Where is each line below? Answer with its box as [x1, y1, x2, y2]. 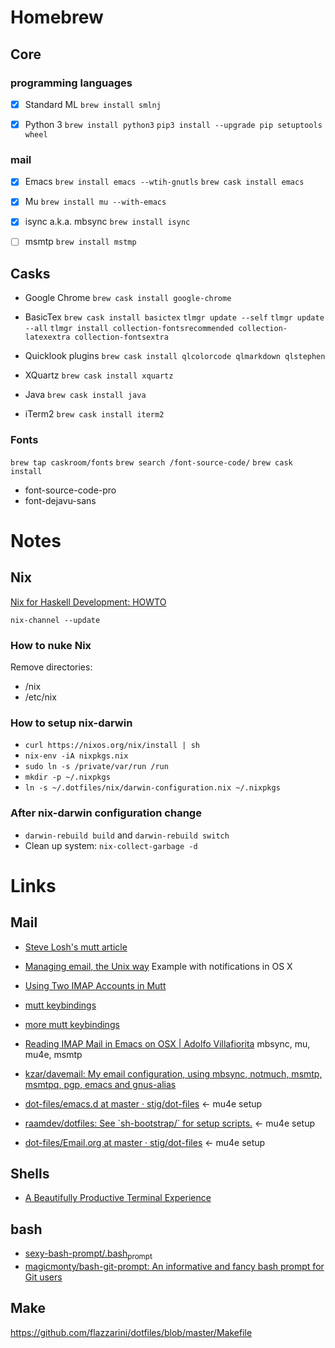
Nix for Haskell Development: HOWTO [10, 596, 167, 608]
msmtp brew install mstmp [24, 236, 137, 248]
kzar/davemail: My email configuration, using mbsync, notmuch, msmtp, [24, 1067, 323, 1080]
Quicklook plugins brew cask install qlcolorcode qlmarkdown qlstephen [24, 350, 326, 362]
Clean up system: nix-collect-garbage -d [24, 839, 198, 851]
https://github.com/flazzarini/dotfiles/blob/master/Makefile [10, 1326, 253, 1338]
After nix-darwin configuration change [10, 806, 202, 820]
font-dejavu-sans [24, 494, 97, 506]
